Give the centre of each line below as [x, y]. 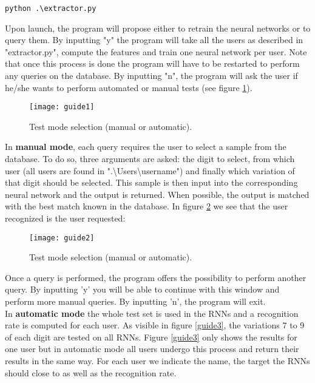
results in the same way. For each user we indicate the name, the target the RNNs [157, 361]
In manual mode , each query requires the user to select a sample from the [146, 147]
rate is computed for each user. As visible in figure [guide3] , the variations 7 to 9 [155, 325]
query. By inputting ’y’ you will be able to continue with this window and [142, 289]
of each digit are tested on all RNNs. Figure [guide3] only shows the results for [151, 337]
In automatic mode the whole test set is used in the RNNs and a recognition [152, 313]
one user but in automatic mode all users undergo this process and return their [152, 349]
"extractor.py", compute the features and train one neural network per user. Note [156, 51]
